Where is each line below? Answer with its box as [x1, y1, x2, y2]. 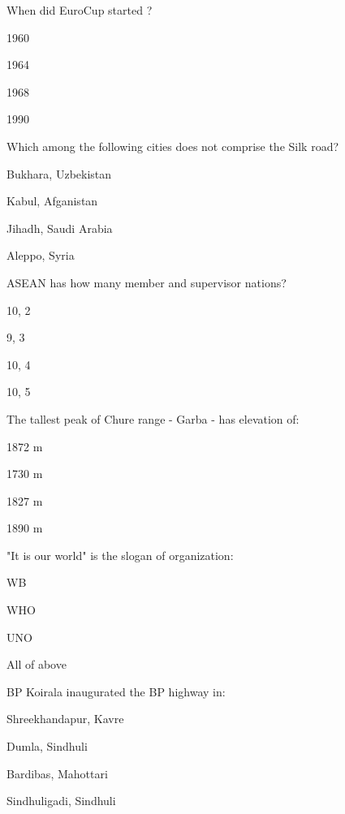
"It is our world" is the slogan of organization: [6, 546, 234, 563]
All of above [6, 656, 67, 673]
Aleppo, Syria [6, 247, 75, 264]
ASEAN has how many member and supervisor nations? [6, 273, 287, 291]
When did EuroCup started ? [6, 2, 153, 18]
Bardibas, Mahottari [6, 764, 108, 782]
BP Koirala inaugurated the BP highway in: [6, 683, 226, 700]
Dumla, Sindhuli [6, 738, 88, 755]
